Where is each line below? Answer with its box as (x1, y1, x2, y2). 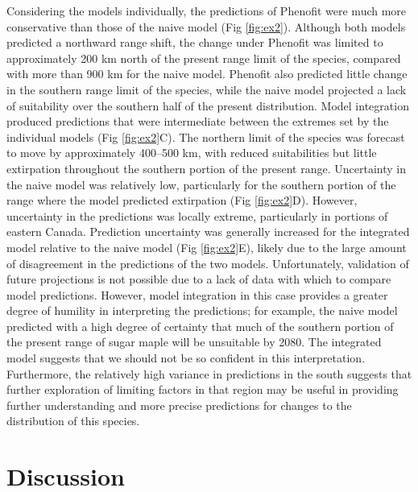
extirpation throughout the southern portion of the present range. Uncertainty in (6, 159, 406, 176)
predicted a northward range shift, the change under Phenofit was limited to (6, 34, 383, 51)
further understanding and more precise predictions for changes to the (6, 396, 352, 413)
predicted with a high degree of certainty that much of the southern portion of (6, 317, 394, 334)
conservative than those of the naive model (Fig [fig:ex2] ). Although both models (6, 18, 406, 35)
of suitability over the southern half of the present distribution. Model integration (6, 97, 409, 114)
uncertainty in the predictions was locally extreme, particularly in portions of (6, 207, 388, 224)
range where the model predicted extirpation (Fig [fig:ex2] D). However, (6, 192, 358, 209)
